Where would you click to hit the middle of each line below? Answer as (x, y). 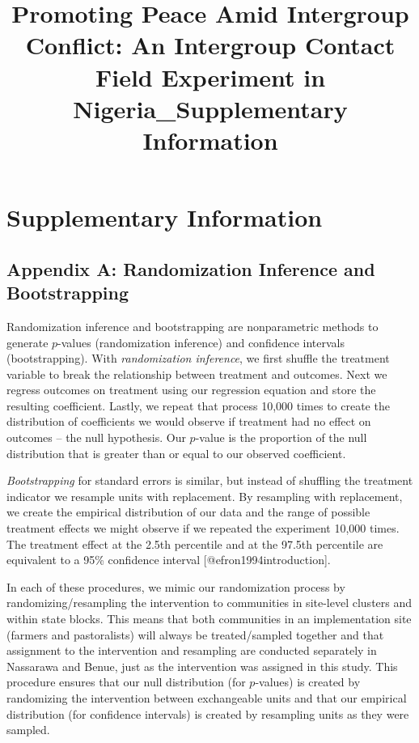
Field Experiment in (210, 76)
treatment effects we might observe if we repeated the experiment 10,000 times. (203, 528)
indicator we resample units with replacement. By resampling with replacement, (205, 496)
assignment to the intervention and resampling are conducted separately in (192, 650)
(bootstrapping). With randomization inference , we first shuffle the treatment (198, 358)
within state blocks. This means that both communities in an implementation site (209, 618)
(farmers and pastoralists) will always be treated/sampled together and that (195, 634)
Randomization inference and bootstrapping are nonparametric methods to (193, 326)
